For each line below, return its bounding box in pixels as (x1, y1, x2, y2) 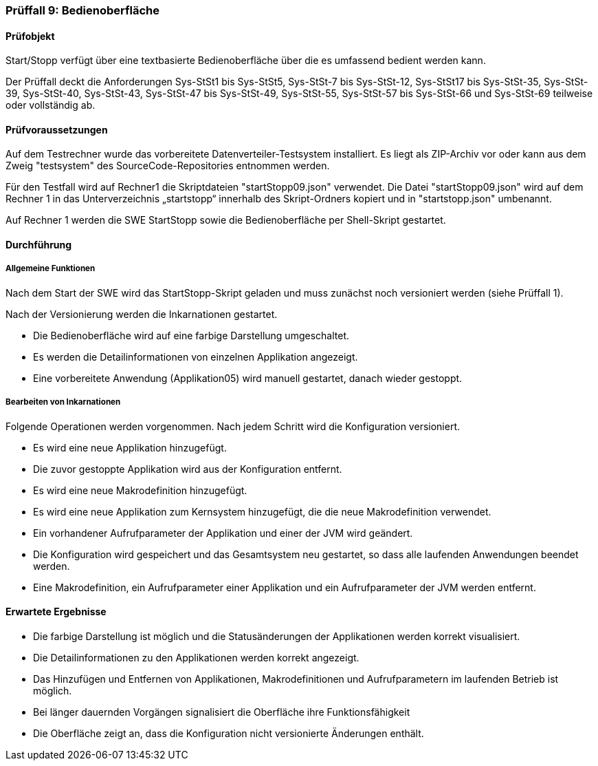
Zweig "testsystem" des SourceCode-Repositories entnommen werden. (5, 160, 330, 172)
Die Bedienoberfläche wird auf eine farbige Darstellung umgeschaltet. (33, 329, 349, 341)
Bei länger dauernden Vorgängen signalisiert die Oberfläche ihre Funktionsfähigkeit (33, 705, 410, 718)
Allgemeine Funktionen (5, 264, 96, 274)
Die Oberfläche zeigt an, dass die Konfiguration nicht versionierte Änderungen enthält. (33, 727, 424, 739)
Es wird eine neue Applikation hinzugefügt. (33, 441, 227, 454)
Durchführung (5, 239, 72, 251)
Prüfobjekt (5, 30, 55, 42)
